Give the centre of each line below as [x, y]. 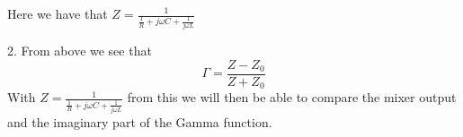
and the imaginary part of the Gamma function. [140, 121]
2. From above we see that [80, 51]
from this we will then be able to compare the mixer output [292, 97]
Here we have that [58, 13]
